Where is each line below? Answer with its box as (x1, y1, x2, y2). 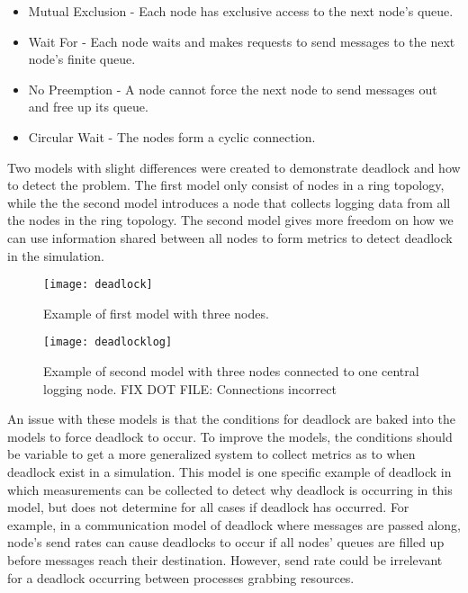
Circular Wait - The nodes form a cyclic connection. (28, 127, 316, 146)
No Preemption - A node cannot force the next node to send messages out (28, 79, 437, 98)
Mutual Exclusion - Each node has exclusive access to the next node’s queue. (28, 2, 454, 20)
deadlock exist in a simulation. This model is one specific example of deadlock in (7, 463, 452, 481)
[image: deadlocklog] (43, 336, 173, 349)
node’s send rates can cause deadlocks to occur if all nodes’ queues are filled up (7, 533, 445, 552)
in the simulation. (7, 246, 104, 265)
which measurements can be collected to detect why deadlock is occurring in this (7, 480, 453, 499)
